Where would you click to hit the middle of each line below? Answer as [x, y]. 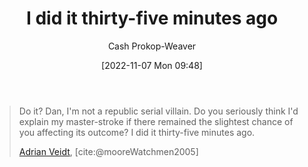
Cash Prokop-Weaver [152, 46]
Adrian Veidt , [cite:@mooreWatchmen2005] [108, 151]
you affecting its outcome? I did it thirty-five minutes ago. [137, 132]
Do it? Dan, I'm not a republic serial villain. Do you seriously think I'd [158, 111]
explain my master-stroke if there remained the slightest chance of [156, 121]
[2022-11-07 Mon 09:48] [152, 65]
